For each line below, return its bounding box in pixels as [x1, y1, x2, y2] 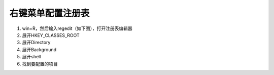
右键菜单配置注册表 [9, 8, 90, 19]
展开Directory [22, 40, 51, 46]
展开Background [22, 46, 57, 53]
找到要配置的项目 [22, 61, 58, 67]
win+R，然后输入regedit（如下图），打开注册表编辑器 [22, 25, 132, 31]
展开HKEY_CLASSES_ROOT [22, 32, 80, 38]
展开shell [22, 54, 41, 60]
